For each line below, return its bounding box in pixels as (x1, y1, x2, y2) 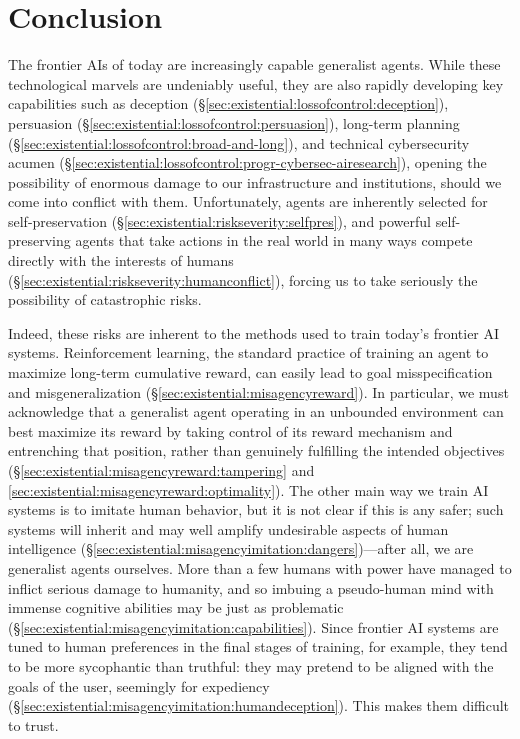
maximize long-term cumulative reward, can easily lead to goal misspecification (8, 362, 493, 383)
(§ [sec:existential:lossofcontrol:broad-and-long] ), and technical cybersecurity (8, 132, 470, 153)
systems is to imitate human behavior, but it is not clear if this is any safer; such (8, 499, 504, 520)
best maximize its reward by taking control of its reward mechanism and (8, 420, 453, 441)
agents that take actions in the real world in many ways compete (75, 230, 473, 251)
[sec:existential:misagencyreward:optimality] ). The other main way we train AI (8, 479, 489, 500)
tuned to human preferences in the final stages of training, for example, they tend (8, 636, 508, 657)
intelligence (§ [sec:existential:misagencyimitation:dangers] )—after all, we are (8, 538, 474, 559)
